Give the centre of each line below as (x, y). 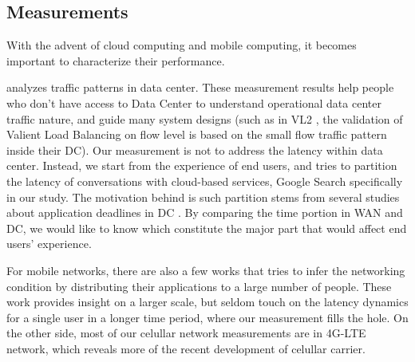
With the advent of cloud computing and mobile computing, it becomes (182, 45)
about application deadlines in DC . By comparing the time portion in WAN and (205, 212)
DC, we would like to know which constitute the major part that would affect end (207, 228)
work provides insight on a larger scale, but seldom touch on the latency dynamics (207, 302)
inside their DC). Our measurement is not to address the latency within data (195, 150)
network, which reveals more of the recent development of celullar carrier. (186, 348)
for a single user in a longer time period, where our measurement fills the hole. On (207, 317)
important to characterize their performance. (116, 60)
